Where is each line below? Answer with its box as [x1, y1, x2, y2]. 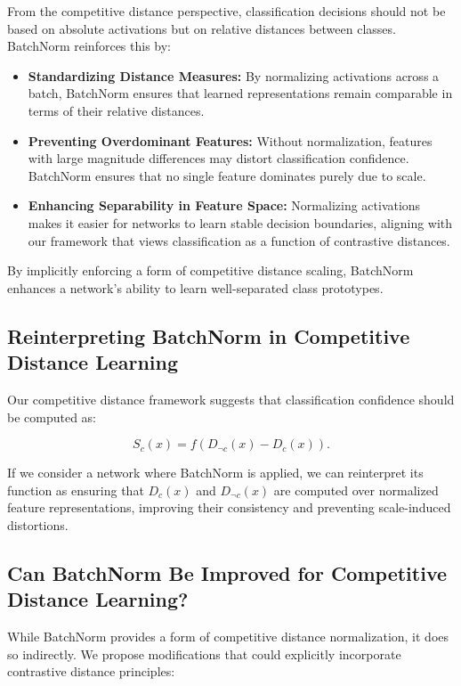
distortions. [7, 515, 69, 534]
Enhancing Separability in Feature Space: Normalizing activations [28, 196, 421, 215]
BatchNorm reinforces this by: [7, 37, 172, 55]
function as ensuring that [7, 480, 144, 499]
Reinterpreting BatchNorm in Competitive [7, 322, 410, 349]
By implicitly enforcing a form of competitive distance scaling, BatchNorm [7, 261, 414, 280]
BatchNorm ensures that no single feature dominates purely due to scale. [28, 166, 426, 184]
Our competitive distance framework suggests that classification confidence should [7, 389, 455, 408]
